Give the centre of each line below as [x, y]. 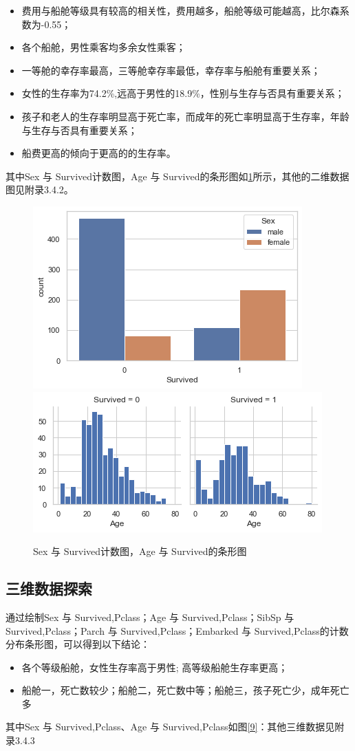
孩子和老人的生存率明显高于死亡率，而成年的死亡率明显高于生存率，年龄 [185, 116]
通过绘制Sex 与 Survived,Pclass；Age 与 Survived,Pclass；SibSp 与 [150, 617]
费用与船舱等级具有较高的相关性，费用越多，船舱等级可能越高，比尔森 [181, 10]
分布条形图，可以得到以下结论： [78, 644]
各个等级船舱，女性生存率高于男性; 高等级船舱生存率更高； [155, 667]
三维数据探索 [49, 588]
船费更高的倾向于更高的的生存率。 [99, 153]
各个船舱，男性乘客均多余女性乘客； [104, 47]
